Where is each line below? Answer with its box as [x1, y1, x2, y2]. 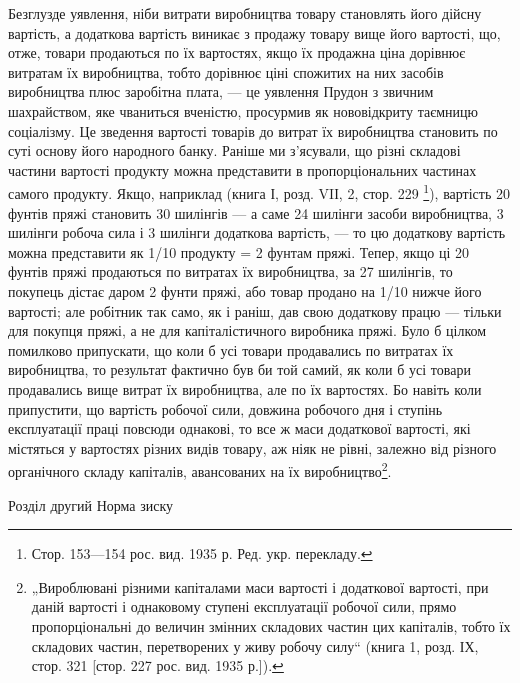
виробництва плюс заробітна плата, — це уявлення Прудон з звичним [8, 81, 434, 102]
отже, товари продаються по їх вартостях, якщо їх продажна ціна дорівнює [8, 42, 466, 63]
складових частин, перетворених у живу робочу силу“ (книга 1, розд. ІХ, [31, 635, 479, 656]
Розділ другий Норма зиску [8, 494, 174, 515]
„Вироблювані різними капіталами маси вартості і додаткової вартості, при [31, 576, 489, 597]
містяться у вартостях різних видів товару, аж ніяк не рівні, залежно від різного [8, 437, 497, 458]
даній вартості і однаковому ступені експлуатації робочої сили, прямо [31, 596, 457, 617]
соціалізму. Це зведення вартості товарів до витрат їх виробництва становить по [8, 120, 498, 141]
